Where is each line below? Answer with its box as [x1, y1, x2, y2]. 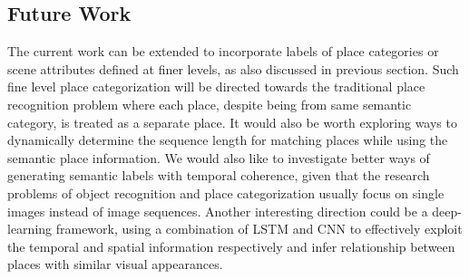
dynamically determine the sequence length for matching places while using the [7, 130, 448, 149]
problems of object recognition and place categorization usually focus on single [7, 183, 445, 202]
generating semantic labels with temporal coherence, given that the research [7, 166, 430, 185]
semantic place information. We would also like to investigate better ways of [7, 148, 430, 167]
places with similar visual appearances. [7, 255, 223, 274]
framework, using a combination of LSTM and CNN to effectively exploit [55, 219, 463, 238]
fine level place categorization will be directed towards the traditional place [7, 77, 425, 96]
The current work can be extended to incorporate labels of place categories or [7, 42, 439, 61]
